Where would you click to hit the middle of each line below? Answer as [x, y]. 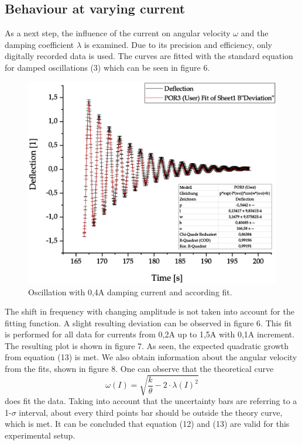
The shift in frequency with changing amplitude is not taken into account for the [150, 311]
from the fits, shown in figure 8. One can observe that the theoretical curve [139, 369]
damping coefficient [40, 44]
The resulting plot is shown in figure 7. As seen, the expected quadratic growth [147, 345]
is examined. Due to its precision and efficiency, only [178, 44]
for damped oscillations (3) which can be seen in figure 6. [107, 67]
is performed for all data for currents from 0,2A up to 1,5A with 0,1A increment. [150, 334]
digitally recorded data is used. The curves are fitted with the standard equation [149, 56]
